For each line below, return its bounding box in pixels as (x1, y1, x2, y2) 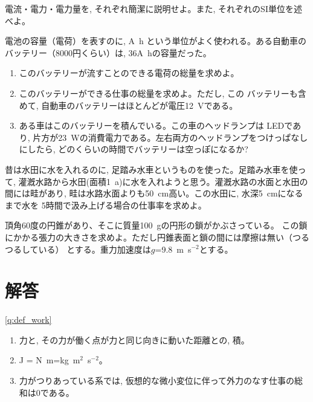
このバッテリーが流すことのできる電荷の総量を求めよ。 (19, 66, 239, 79)
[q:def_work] (5, 313, 52, 326)
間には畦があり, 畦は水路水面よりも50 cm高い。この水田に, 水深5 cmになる (5, 187, 303, 199)
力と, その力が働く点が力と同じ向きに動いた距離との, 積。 (19, 333, 250, 346)
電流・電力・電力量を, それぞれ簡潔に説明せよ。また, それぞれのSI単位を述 (5, 2, 302, 15)
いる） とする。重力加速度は (38, 242, 151, 255)
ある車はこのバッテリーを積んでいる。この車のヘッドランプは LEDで (19, 119, 293, 132)
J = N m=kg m (19, 354, 80, 366)
